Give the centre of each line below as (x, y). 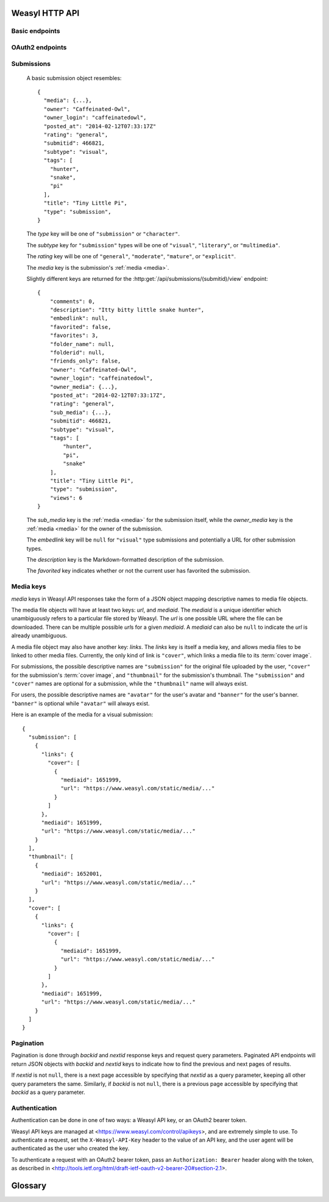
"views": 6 (66, 498)
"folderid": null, (77, 353)
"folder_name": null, (82, 344)
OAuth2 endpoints (39, 47)
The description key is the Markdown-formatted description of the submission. (126, 560)
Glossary (29, 1185)
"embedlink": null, (79, 318)
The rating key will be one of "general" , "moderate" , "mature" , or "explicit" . (131, 256)
